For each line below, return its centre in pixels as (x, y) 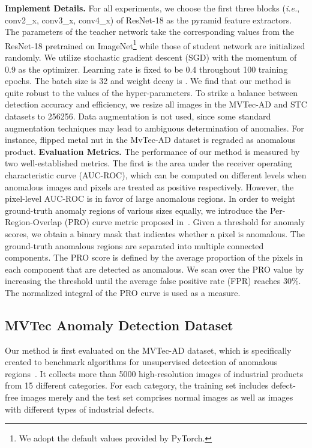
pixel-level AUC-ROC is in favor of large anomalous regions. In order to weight (150, 198)
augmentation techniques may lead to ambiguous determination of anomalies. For (154, 128)
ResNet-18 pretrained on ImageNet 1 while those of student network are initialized (155, 44)
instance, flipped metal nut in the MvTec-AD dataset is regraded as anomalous (150, 140)
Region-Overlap (34, 222)
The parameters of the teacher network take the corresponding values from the (149, 32)
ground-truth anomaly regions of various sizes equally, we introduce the (136, 210)
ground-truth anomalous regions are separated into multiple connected (134, 245)
